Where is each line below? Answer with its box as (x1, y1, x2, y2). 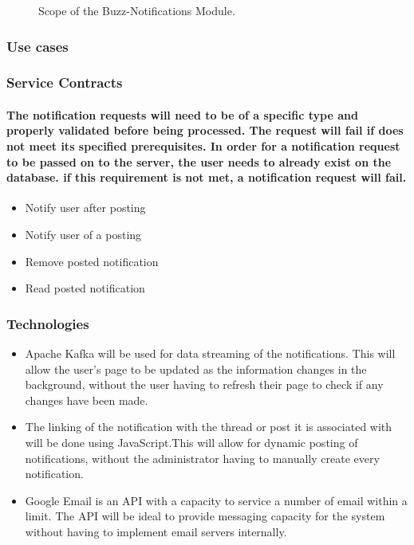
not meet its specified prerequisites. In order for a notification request (6, 138, 400, 155)
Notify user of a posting (25, 226, 142, 243)
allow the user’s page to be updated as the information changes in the (25, 360, 367, 377)
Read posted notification (25, 280, 145, 296)
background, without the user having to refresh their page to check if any (25, 376, 384, 393)
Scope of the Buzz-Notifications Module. (38, 2, 235, 18)
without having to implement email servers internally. (25, 523, 287, 539)
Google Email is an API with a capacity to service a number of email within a (25, 492, 408, 508)
